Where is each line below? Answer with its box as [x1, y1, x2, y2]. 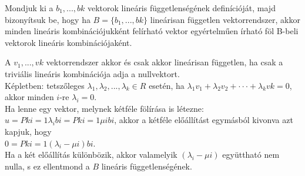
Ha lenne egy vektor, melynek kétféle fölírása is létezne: [5, 102, 204, 114]
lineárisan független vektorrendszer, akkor [150, 13, 300, 25]
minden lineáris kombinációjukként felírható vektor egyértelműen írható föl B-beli [5, 25, 299, 37]
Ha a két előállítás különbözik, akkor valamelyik [5, 148, 177, 161]
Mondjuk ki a [5, 2, 53, 14]
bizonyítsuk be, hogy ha [5, 13, 91, 25]
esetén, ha [149, 79, 185, 91]
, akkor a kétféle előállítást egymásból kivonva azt [114, 114, 293, 126]
